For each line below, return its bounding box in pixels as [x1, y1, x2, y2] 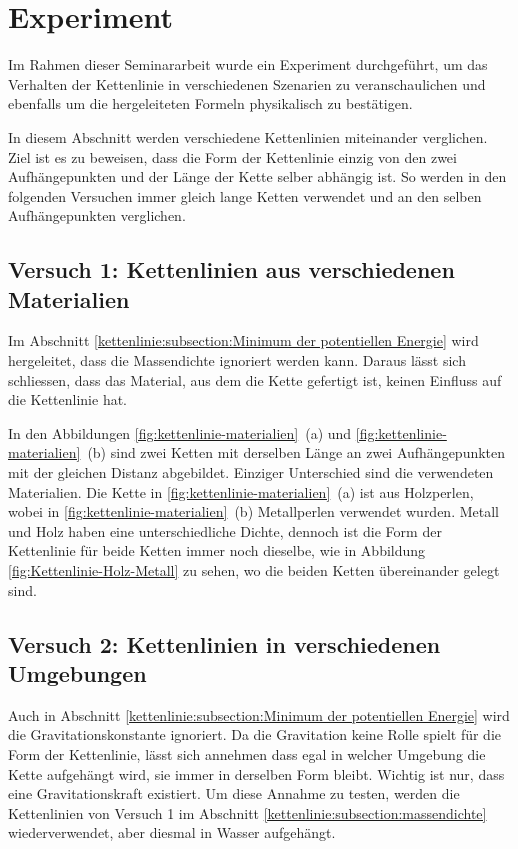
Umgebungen [8, 657, 147, 688]
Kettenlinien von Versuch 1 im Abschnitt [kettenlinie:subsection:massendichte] [8, 802, 487, 823]
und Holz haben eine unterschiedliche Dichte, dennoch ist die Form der [8, 520, 442, 541]
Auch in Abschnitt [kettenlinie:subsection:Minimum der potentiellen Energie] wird [8, 704, 510, 725]
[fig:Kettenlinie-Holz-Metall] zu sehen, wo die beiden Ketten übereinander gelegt [8, 560, 500, 580]
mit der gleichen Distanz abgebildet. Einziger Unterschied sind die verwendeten [8, 462, 494, 483]
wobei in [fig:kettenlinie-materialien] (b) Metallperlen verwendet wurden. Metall [8, 501, 499, 522]
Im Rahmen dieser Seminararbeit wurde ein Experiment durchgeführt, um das [8, 54, 488, 75]
